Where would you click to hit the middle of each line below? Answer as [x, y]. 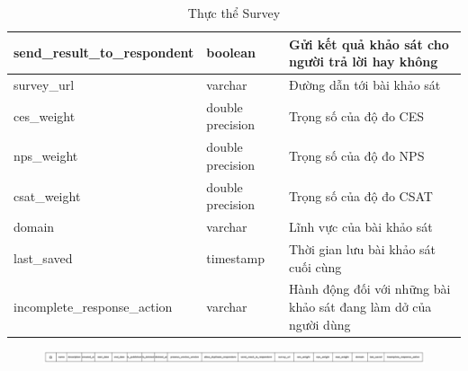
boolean [231, 53]
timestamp [235, 257]
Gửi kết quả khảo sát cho [369, 44]
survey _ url [44, 85]
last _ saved [43, 257]
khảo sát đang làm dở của [360, 307]
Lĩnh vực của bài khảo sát [360, 227]
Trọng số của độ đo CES [356, 115]
